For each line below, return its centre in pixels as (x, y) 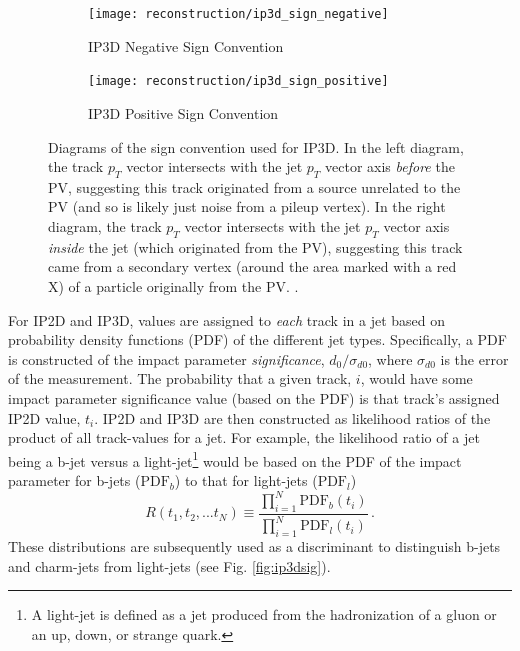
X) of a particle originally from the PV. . (173, 286)
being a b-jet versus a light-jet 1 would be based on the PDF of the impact (235, 459)
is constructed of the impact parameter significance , (166, 358)
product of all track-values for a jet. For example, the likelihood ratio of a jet (244, 437)
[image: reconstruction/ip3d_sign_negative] (238, 14)
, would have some (416, 378)
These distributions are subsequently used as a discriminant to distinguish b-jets (254, 546)
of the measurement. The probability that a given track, (180, 378)
